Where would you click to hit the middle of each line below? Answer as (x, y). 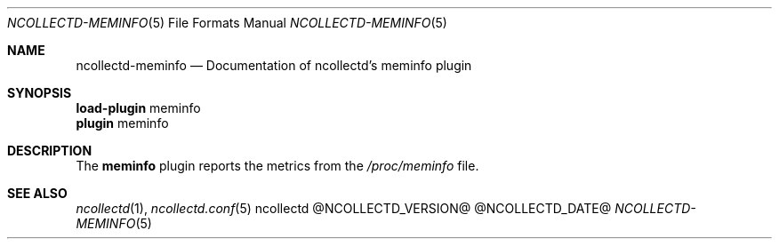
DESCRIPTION (50, 151)
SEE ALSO (37, 193)
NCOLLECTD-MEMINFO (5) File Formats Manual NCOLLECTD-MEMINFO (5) (227, 23)
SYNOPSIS (40, 93)
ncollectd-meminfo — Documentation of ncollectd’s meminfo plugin (274, 65)
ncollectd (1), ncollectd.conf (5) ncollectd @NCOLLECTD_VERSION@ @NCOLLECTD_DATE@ (344, 208)
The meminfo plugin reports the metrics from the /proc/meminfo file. (277, 166)
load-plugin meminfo (138, 108)
